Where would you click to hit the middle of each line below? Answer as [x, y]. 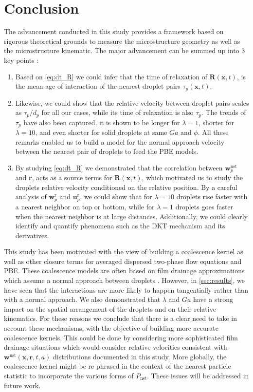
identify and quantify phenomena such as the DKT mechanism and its [120, 226]
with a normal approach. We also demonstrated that [82, 299]
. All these [213, 132]
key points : [21, 60]
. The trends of [224, 112]
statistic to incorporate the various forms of [69, 376]
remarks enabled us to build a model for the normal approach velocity [120, 141]
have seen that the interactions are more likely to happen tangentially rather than [126, 289]
